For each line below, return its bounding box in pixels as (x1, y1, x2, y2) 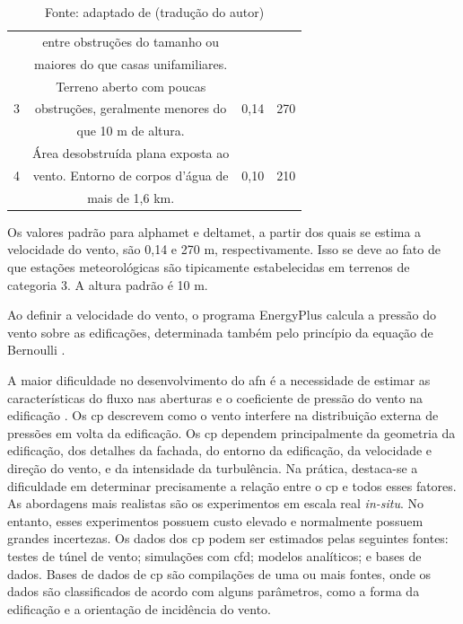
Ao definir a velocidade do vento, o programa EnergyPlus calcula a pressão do (7, 305, 436, 324)
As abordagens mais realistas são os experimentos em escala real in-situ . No (7, 494, 424, 513)
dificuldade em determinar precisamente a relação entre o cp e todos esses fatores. (7, 476, 457, 495)
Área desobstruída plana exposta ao (32, 144, 230, 163)
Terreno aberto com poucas (56, 76, 206, 95)
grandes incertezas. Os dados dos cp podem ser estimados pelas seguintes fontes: (7, 529, 449, 548)
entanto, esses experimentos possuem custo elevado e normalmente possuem (7, 511, 424, 530)
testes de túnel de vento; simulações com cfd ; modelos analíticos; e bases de (7, 546, 422, 565)
